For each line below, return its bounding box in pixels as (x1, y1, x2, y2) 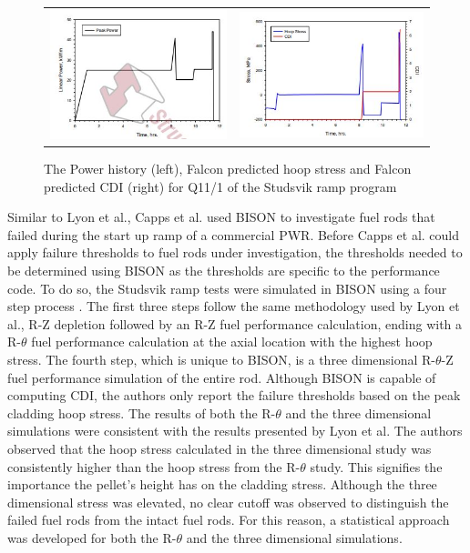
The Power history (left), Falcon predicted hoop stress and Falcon (44, 159, 412, 177)
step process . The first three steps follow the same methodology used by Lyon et (7, 297, 460, 316)
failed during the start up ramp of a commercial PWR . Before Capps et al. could (7, 225, 460, 244)
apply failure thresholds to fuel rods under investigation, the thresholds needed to (7, 243, 463, 262)
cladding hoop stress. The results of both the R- (7, 403, 276, 422)
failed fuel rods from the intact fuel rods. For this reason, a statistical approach (7, 510, 450, 529)
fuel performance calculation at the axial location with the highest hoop (31, 332, 433, 351)
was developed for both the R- (7, 528, 177, 547)
